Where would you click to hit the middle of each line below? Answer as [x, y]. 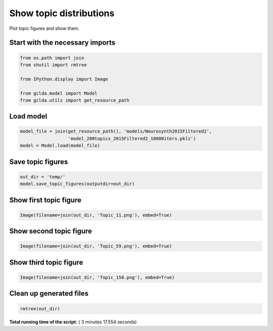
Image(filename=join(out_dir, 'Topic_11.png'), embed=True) [96, 215]
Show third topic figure [46, 262]
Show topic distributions [62, 13]
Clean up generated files [49, 294]
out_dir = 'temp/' [43, 177]
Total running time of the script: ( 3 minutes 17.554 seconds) [73, 322]
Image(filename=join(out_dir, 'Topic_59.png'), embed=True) [96, 246]
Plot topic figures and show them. [44, 28]
